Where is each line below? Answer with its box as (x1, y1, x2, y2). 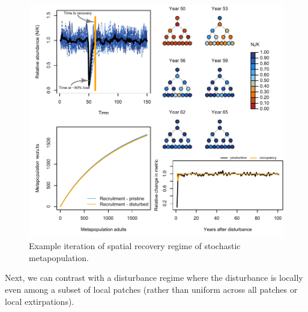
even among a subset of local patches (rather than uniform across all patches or (5, 283, 298, 296)
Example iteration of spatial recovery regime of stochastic (29, 240, 241, 252)
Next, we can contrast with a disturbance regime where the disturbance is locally (5, 271, 303, 284)
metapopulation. (29, 251, 89, 263)
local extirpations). (5, 295, 74, 307)
